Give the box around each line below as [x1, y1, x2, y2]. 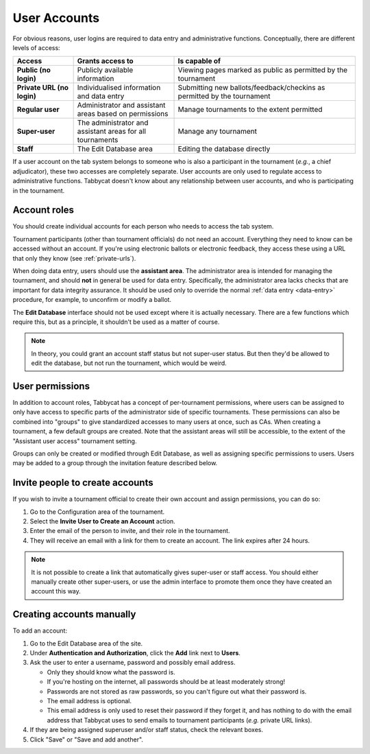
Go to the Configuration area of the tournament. [29, 508, 165, 516]
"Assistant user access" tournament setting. [12, 436, 137, 445]
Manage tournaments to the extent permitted [177, 105, 323, 115]
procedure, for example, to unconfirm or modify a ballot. [12, 296, 171, 304]
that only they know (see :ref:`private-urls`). [12, 254, 136, 262]
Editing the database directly [177, 144, 271, 154]
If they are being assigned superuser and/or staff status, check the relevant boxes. [29, 726, 264, 734]
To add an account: [12, 626, 68, 635]
